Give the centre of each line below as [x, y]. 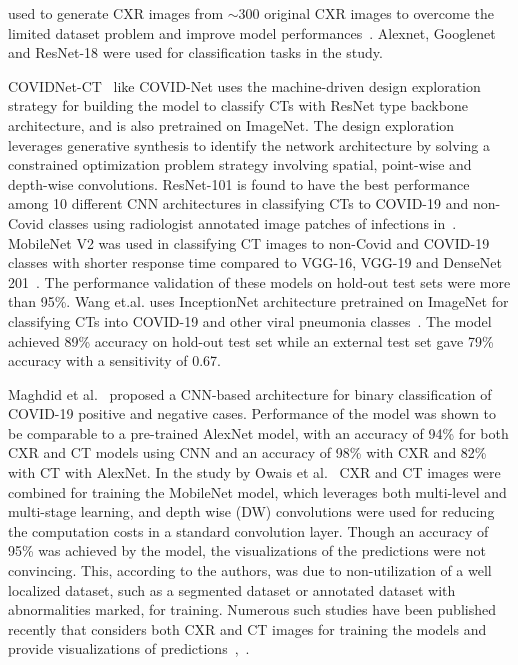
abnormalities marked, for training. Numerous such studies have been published [252, 609]
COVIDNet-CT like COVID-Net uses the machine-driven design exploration [244, 85]
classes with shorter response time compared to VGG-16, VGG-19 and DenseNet [255, 262]
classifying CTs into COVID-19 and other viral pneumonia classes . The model [250, 320]
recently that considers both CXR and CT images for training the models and [247, 628]
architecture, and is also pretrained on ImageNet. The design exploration [231, 124]
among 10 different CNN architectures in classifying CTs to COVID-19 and [238, 203]
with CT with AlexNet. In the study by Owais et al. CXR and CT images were [254, 472]
